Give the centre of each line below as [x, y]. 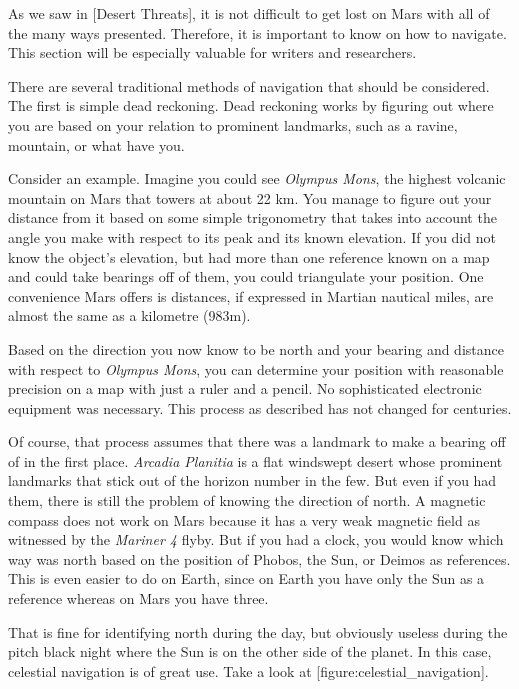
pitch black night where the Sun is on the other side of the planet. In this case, [250, 651]
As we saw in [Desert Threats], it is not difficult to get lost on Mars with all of [249, 13]
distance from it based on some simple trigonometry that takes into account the [252, 217]
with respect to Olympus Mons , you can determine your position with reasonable [256, 368]
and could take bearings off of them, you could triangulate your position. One [246, 276]
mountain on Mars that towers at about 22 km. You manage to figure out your [250, 197]
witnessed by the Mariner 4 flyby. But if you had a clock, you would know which [256, 539]
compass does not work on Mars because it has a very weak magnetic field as [244, 519]
